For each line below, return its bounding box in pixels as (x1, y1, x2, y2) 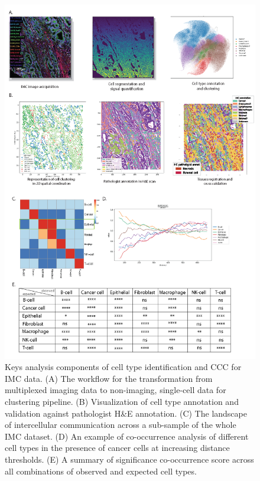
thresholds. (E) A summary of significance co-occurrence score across (5, 453, 254, 466)
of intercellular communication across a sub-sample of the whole (5, 418, 236, 431)
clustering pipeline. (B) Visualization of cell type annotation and (5, 395, 239, 408)
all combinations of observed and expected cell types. (5, 464, 197, 477)
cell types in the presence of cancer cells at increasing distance (5, 441, 230, 454)
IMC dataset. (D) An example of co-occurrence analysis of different (5, 430, 249, 442)
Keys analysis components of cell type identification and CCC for (5, 361, 242, 373)
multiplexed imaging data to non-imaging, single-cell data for (5, 384, 226, 396)
